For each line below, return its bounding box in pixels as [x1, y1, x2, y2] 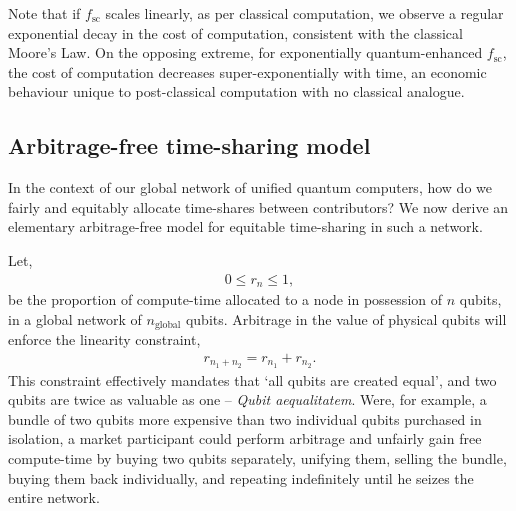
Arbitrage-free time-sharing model [8, 130, 371, 161]
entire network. [8, 487, 100, 508]
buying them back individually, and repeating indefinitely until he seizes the [8, 467, 474, 488]
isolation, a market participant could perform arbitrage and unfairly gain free [8, 428, 482, 449]
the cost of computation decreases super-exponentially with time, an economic [8, 61, 487, 82]
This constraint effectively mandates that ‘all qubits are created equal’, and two [8, 369, 497, 390]
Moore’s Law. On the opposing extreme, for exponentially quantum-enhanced [8, 42, 483, 63]
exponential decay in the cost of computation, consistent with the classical [8, 22, 463, 43]
